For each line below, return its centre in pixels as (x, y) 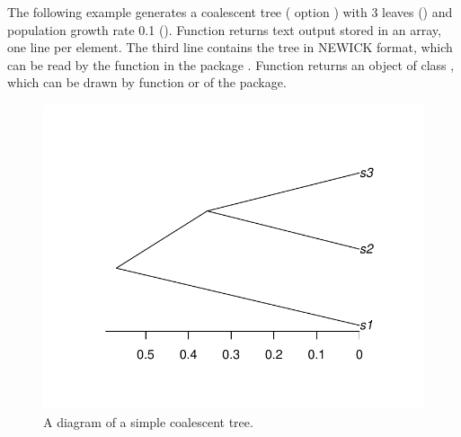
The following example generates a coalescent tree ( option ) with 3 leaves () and (230, 12)
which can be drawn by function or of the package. (147, 82)
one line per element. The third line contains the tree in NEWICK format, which (230, 47)
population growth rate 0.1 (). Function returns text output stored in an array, (224, 29)
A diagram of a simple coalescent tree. (148, 421)
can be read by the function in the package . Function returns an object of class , (231, 64)
